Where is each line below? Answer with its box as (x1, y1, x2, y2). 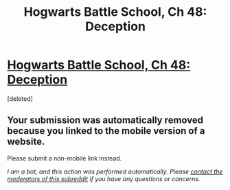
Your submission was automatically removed (7, 115, 204, 126)
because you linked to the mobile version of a (7, 125, 205, 137)
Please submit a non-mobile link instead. (7, 154, 122, 162)
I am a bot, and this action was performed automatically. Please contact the (7, 167, 223, 176)
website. (7, 136, 45, 147)
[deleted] (7, 94, 33, 103)
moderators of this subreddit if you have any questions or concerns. (7, 174, 200, 182)
